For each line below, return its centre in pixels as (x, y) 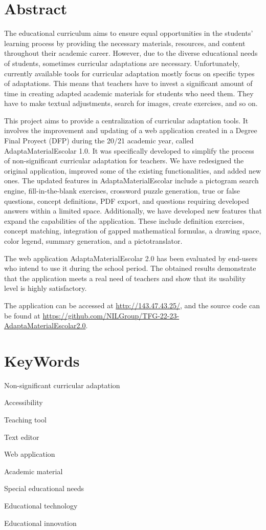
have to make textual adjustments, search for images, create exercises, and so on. (131, 103)
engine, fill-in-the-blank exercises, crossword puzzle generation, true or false (122, 191)
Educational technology (41, 506)
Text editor (22, 437)
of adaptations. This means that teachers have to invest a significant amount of (128, 83)
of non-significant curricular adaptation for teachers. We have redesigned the (124, 161)
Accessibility (24, 402)
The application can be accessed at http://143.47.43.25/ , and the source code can (132, 305)
